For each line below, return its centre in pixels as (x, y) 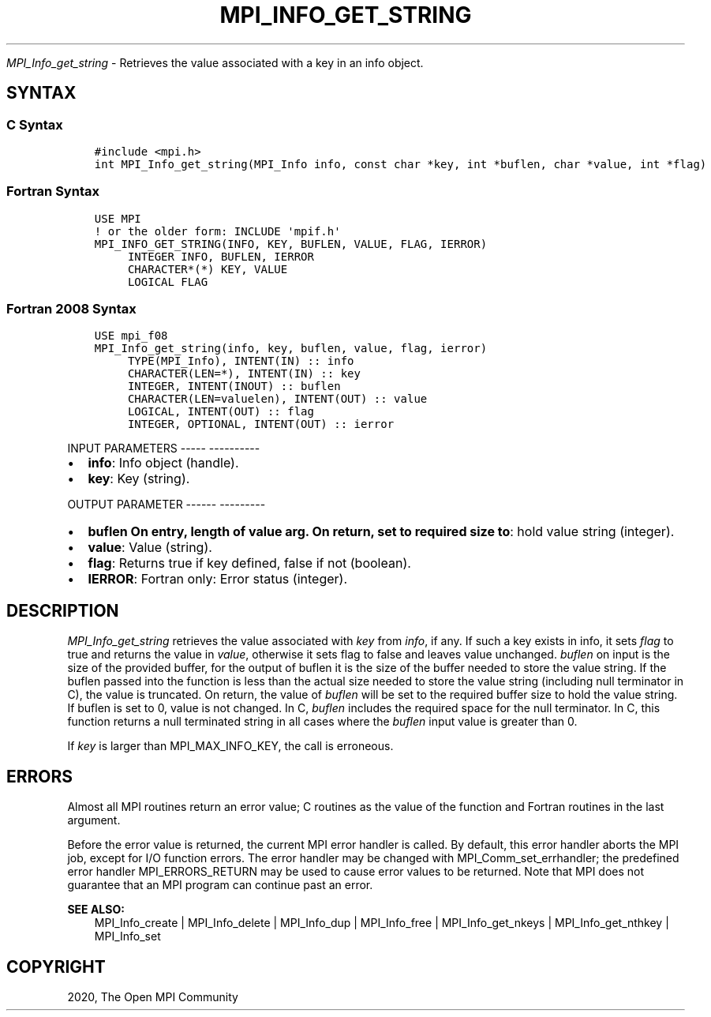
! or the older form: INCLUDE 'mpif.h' (217, 231)
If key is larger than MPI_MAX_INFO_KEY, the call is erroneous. (230, 746)
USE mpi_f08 (131, 336)
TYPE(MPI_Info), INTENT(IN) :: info (241, 361)
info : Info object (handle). (163, 463)
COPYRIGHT (56, 966)
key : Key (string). (139, 479)
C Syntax (35, 124)
